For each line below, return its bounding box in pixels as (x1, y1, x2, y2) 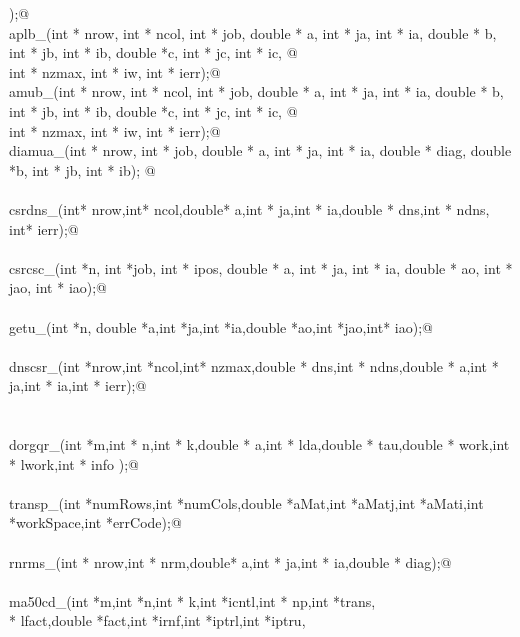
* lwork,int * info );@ (9, 453, 139, 474)
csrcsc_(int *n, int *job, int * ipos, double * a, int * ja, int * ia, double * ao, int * (9, 257, 513, 278)
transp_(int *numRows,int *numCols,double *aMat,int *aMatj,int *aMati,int (9, 492, 484, 513)
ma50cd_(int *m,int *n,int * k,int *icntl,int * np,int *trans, (9, 590, 376, 611)
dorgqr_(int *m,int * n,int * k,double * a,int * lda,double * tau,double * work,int (9, 434, 510, 455)
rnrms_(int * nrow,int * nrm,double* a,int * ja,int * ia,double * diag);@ (9, 551, 452, 572)
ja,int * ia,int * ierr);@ (9, 375, 147, 396)
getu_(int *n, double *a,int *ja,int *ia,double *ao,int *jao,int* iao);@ (9, 316, 433, 337)
